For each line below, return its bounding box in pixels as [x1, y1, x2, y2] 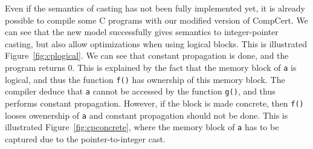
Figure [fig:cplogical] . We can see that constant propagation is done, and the [5, 49, 289, 62]
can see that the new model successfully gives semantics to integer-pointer [5, 25, 279, 38]
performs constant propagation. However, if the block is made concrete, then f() [5, 96, 304, 109]
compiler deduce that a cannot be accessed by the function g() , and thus [5, 85, 276, 98]
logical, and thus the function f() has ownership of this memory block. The [5, 73, 285, 85]
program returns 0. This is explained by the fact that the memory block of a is [5, 61, 297, 73]
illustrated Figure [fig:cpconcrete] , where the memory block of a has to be [5, 121, 279, 133]
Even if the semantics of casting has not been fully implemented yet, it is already [5, 2, 305, 14]
